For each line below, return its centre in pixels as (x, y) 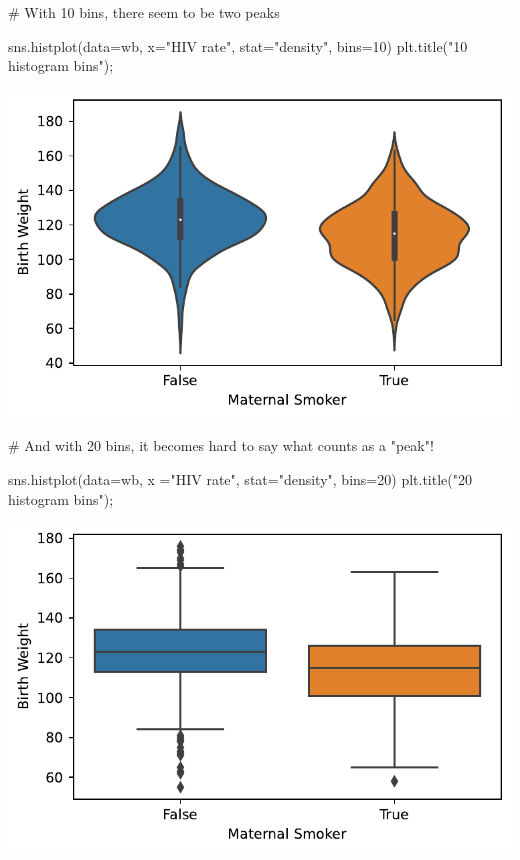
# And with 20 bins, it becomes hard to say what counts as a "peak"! (221, 445)
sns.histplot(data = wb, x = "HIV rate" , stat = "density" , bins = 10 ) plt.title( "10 (238, 45)
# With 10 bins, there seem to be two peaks (144, 12)
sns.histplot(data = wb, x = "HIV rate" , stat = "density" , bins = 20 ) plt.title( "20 (240, 478)
